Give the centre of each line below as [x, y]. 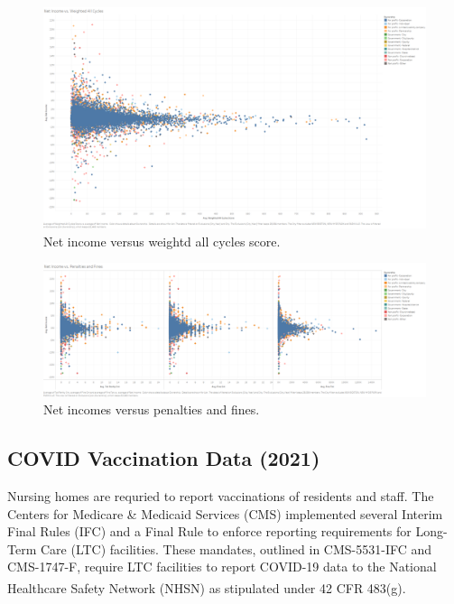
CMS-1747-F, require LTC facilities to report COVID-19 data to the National [222, 567]
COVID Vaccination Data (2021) [164, 458]
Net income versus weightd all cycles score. [162, 241]
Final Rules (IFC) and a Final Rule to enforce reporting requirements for [209, 531]
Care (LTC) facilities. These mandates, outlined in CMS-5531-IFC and [236, 548]
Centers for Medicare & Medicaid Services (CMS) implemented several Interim [225, 513]
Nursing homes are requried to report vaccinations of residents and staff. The [221, 495]
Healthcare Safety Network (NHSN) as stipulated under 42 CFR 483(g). [207, 587]
